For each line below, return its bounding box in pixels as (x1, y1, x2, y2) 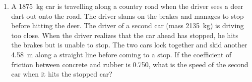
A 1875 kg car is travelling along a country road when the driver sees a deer (11, 1, 244, 11)
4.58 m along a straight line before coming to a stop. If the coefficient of (11, 49, 232, 59)
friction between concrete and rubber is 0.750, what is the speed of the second (11, 59, 249, 69)
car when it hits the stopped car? (11, 69, 113, 79)
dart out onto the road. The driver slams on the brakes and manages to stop (11, 10, 244, 21)
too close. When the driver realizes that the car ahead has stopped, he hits (11, 30, 239, 40)
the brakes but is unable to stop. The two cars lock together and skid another (11, 40, 248, 50)
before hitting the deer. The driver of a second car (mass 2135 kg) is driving (11, 20, 244, 31)
